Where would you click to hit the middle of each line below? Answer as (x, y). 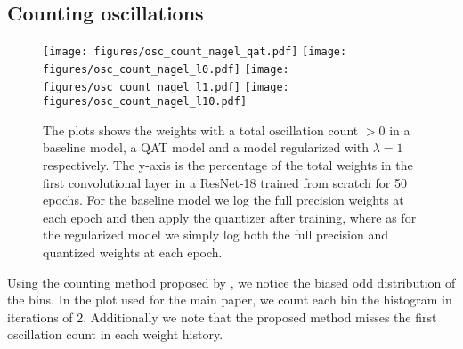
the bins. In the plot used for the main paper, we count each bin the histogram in (230, 300)
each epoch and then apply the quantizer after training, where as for (230, 217)
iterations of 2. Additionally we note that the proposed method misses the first (222, 317)
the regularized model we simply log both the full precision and (216, 235)
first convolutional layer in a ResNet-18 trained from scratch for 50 (225, 182)
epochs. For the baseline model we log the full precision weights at (223, 200)
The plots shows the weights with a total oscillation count (201, 130)
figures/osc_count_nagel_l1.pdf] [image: (166, 87)
